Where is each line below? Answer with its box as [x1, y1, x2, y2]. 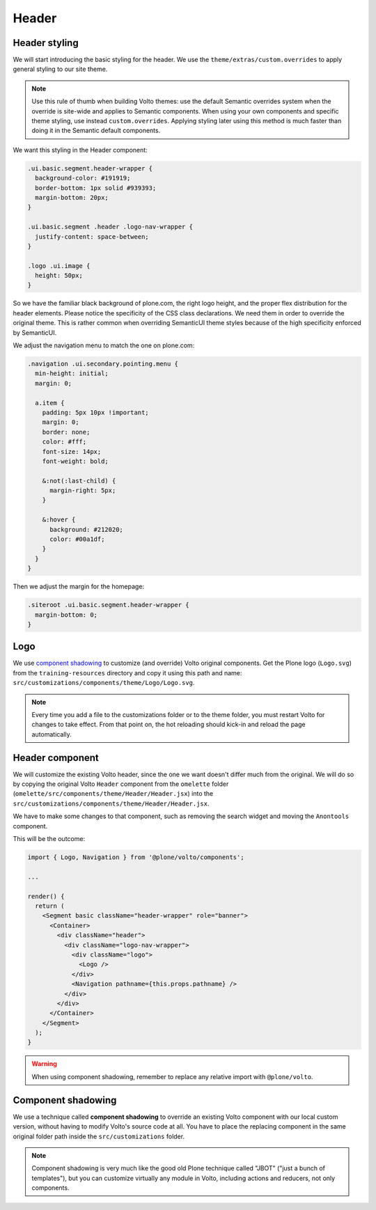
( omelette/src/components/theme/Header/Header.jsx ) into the [13, 789, 214, 798]
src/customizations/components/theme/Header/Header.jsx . [13, 799, 210, 808]
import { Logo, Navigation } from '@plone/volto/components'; [27, 854, 244, 861]
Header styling [13, 37, 79, 49]
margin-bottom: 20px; [35, 194, 109, 201]
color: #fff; [42, 438, 87, 446]
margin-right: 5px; [49, 487, 116, 494]
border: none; [42, 428, 91, 436]
